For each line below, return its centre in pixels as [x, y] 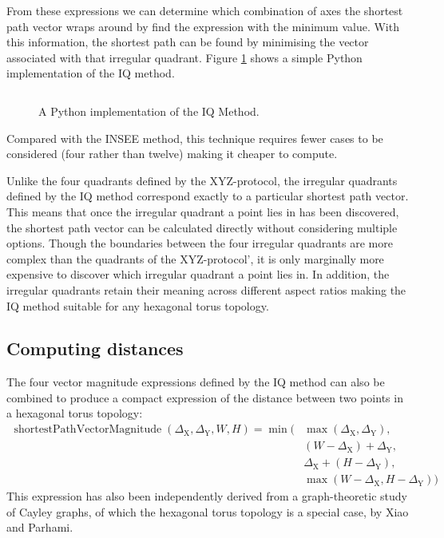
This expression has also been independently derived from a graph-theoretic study [207, 496]
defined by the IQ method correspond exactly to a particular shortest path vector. [208, 196]
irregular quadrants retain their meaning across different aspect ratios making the [206, 289]
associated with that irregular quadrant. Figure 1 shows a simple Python [184, 57]
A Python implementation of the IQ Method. [149, 111]
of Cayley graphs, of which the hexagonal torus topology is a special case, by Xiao [208, 511]
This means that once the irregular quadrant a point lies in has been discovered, [203, 211]
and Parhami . [40, 527]
